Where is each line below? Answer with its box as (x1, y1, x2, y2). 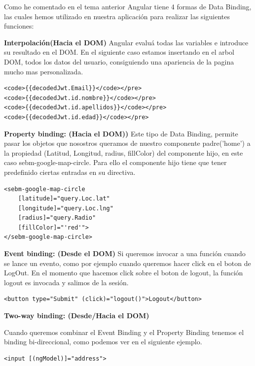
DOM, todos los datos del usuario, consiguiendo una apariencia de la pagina (4, 56, 234, 67)
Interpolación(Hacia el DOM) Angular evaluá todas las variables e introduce (4, 37, 249, 47)
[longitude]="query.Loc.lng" (18, 204, 113, 212)
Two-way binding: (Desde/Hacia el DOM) (4, 310, 149, 321)
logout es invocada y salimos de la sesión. (4, 277, 129, 287)
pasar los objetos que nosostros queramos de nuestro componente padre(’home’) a (4, 138, 251, 148)
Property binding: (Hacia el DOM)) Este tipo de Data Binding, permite (4, 128, 238, 138)
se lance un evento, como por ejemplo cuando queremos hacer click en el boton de (4, 258, 251, 268)
